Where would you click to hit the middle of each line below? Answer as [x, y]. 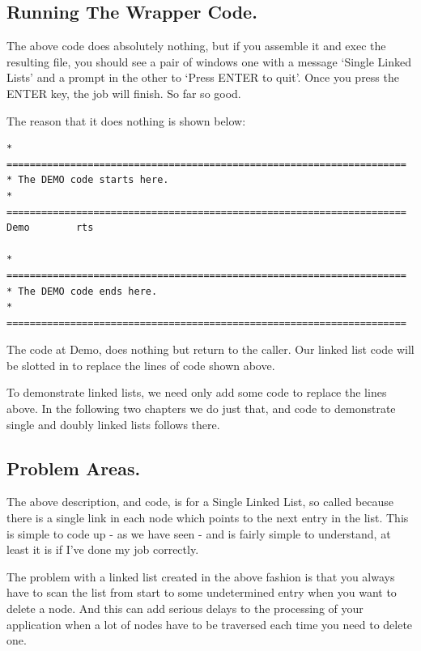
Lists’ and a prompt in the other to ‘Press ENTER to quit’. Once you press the [203, 77]
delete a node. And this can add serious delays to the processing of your [185, 608]
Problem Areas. [74, 468]
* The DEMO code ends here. [82, 291]
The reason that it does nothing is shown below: [126, 120]
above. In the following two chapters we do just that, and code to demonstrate [201, 408]
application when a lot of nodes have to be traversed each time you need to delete [210, 624]
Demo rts [50, 228]
